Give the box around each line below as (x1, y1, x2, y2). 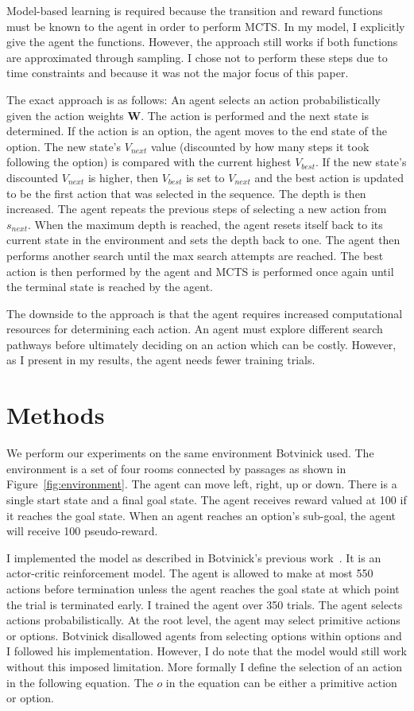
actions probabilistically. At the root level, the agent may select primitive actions (6, 612, 400, 628)
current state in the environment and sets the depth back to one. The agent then (6, 231, 400, 248)
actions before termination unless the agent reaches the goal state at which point (6, 580, 400, 596)
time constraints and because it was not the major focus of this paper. (6, 64, 349, 81)
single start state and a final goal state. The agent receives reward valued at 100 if (6, 491, 407, 507)
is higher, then (87, 169, 158, 185)
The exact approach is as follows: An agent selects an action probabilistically (6, 91, 381, 107)
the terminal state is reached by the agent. (6, 278, 213, 295)
